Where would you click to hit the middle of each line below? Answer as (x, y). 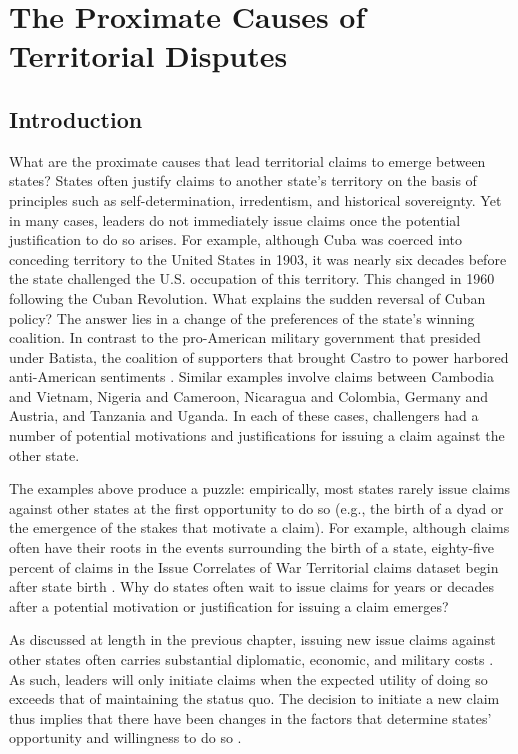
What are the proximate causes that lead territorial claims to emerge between (247, 160)
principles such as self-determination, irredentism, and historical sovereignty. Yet (255, 199)
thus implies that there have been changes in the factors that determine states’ (250, 717)
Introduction (76, 118)
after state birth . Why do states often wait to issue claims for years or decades (251, 586)
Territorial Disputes (148, 55)
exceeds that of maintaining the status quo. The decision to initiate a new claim (254, 698)
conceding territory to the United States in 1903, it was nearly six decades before (258, 258)
